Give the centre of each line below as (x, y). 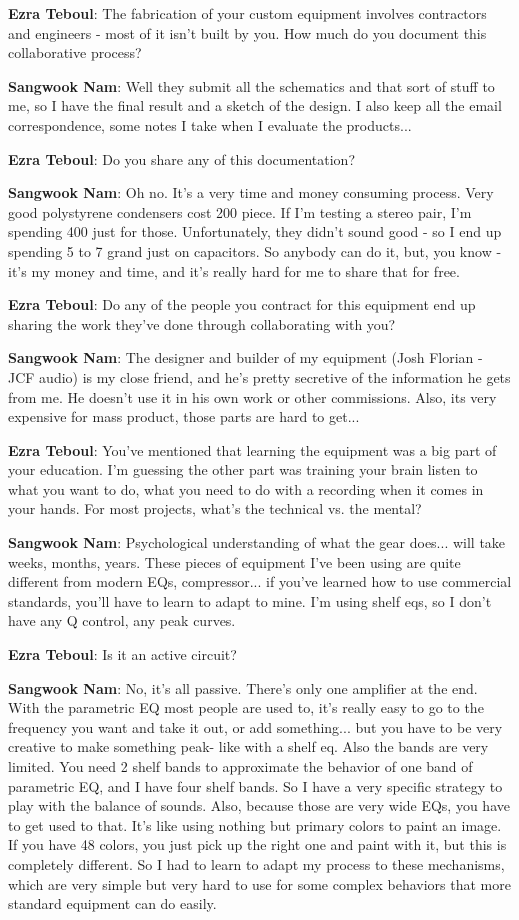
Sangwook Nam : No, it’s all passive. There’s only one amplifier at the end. (243, 687)
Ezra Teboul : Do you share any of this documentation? (181, 158)
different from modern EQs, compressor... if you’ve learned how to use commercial (260, 581)
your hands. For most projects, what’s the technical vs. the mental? (215, 508)
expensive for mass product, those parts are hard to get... (184, 416)
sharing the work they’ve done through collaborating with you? (202, 323)
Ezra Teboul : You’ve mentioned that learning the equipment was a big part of (252, 449)
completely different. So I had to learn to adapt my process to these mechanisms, (256, 863)
